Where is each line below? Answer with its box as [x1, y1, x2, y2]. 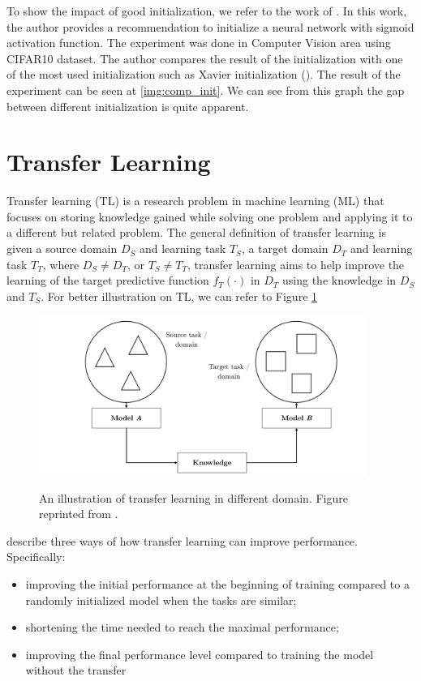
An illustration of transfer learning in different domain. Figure [39, 489, 348, 506]
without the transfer [25, 662, 127, 679]
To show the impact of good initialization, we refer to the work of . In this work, [6, 2, 407, 19]
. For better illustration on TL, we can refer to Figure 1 [41, 287, 318, 304]
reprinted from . [39, 505, 118, 522]
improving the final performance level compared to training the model [25, 645, 374, 662]
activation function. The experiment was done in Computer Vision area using [6, 34, 391, 51]
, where [42, 255, 79, 272]
